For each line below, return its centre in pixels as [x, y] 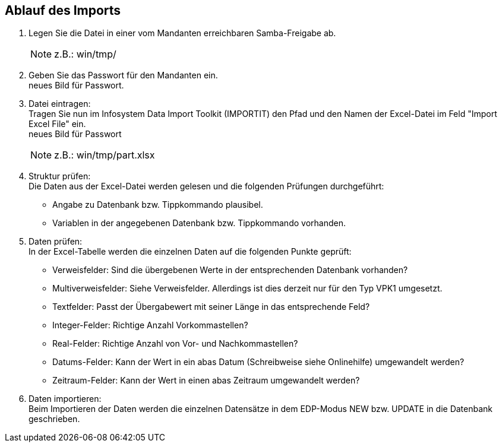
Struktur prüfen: [60, 176]
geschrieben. [54, 419]
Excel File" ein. [57, 124]
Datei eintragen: [60, 104]
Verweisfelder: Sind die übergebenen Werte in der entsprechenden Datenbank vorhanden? [230, 270]
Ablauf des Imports [63, 10]
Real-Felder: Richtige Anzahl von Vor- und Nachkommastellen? [175, 344]
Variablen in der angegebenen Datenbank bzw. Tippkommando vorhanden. [199, 223]
